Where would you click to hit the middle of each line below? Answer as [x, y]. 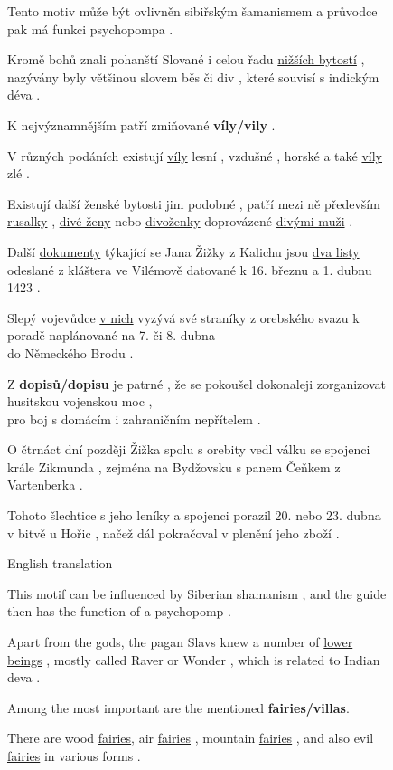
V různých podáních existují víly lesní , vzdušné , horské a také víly [195, 155]
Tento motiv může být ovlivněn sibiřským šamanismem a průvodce [192, 11]
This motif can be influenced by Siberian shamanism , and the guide [197, 593]
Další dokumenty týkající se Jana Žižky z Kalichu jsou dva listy [183, 251]
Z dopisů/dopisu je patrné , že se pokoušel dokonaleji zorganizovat [196, 383]
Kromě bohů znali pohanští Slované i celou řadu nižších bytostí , [186, 59]
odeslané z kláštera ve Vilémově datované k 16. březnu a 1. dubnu [190, 269]
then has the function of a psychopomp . [119, 611]
